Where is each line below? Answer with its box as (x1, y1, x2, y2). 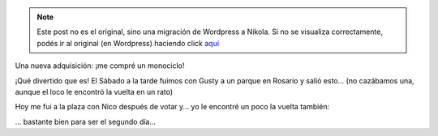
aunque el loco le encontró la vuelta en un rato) (15, 87, 174, 96)
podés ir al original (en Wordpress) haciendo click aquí (36, 38, 219, 48)
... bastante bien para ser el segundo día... (15, 117, 157, 126)
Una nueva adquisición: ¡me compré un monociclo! (15, 61, 185, 70)
